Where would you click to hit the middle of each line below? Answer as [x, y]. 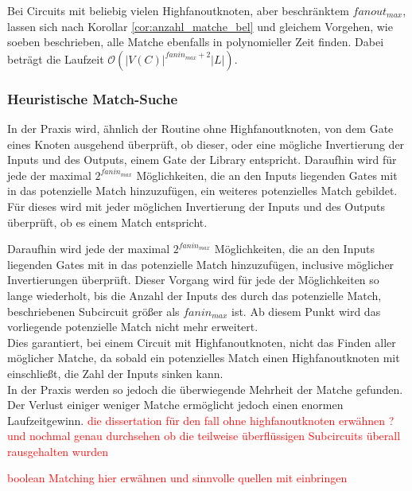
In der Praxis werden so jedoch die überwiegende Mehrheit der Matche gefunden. [205, 389]
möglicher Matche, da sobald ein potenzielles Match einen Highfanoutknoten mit [204, 358]
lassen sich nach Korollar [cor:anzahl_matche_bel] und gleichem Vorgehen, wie [200, 26]
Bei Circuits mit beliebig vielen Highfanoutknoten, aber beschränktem [178, 10]
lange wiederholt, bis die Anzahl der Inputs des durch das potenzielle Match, [194, 295]
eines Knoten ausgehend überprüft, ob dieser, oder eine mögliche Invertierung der [206, 144]
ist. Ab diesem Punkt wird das [306, 311]
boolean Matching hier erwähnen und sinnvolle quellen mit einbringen [177, 478]
